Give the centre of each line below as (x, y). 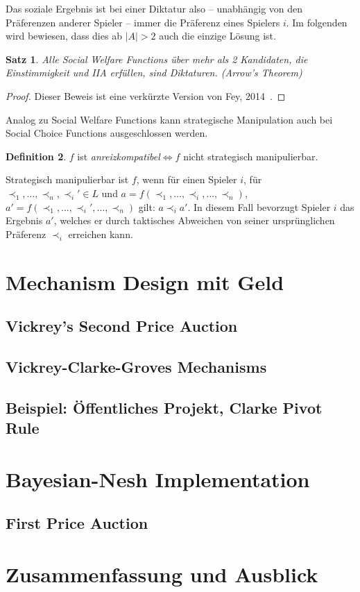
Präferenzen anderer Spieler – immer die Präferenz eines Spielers (143, 22)
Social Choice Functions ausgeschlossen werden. (107, 133)
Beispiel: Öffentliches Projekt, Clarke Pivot (164, 407)
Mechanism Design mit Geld (145, 281)
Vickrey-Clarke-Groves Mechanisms (136, 366)
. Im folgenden (317, 22)
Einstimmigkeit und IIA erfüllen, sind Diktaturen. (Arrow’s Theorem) (154, 73)
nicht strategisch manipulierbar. (251, 156)
